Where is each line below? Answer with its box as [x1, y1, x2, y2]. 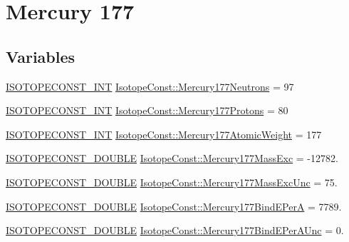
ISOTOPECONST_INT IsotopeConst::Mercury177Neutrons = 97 [6, 79, 294, 94]
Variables [6, 45, 75, 67]
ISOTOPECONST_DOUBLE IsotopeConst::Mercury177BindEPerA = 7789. [6, 198, 342, 213]
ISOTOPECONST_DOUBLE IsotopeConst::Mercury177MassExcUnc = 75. [6, 174, 338, 189]
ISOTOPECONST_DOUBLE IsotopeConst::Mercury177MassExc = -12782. [6, 151, 338, 166]
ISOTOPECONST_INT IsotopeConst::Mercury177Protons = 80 [6, 103, 288, 118]
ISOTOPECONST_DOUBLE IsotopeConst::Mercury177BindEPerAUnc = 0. [6, 223, 344, 238]
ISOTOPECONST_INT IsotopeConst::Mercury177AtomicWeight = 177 [6, 126, 322, 141]
